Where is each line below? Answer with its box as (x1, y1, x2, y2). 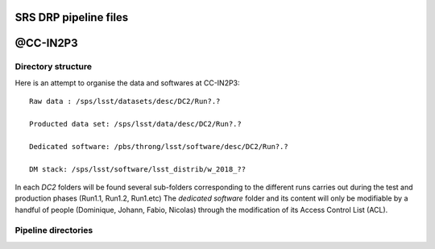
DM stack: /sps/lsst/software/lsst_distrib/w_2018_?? (29, 164, 246, 173)
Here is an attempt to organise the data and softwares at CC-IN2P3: (14, 77, 241, 88)
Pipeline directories (14, 225, 93, 236)
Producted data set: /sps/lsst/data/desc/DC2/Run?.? (29, 119, 242, 128)
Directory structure (14, 61, 93, 73)
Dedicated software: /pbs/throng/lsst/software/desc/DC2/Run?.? (29, 142, 289, 151)
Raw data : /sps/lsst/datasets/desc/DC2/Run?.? (29, 97, 221, 106)
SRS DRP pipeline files (14, 10, 129, 24)
